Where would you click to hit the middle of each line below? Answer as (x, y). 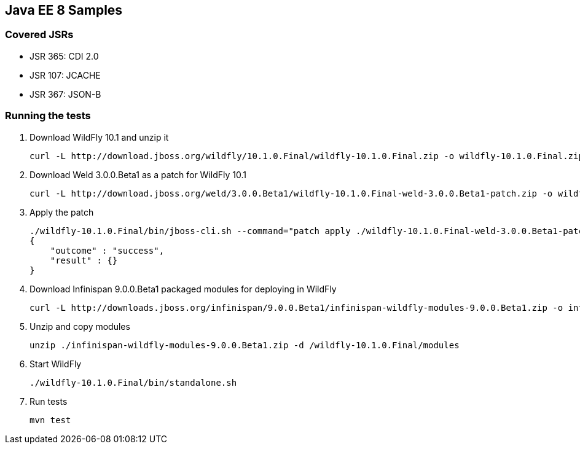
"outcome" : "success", (107, 250)
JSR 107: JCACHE (65, 75)
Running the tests (48, 116)
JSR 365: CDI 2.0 (64, 56)
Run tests (49, 401)
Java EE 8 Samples (64, 10)
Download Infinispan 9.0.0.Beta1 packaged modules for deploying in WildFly (183, 289)
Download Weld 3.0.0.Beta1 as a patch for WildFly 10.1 (138, 174)
